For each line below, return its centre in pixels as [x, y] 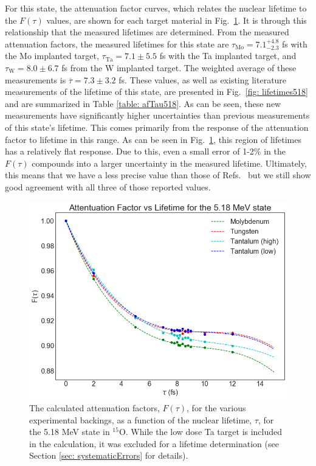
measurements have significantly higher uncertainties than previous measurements [157, 115]
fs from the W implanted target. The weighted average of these [179, 67]
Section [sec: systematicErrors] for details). [109, 455]
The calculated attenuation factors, [94, 407]
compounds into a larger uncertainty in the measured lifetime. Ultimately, [169, 163]
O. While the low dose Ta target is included [201, 432]
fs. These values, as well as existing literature [203, 79]
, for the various [216, 407]
